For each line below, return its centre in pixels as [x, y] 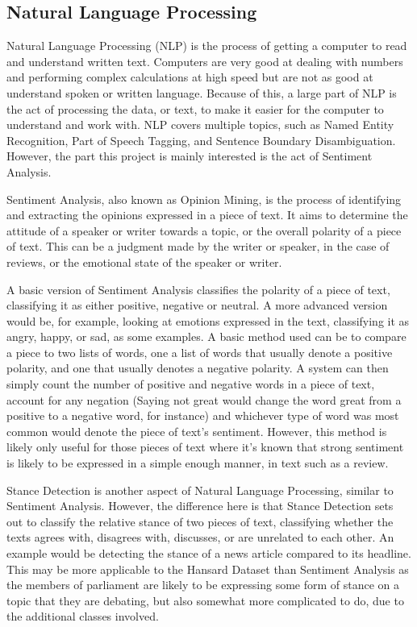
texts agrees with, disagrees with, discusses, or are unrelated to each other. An [200, 537]
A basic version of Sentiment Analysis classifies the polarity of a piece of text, [198, 289]
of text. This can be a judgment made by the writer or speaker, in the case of [198, 246]
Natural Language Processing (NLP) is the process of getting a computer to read [207, 46]
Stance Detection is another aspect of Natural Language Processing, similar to [200, 490]
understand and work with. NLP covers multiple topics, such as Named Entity [200, 125]
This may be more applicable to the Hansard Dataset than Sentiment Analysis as [208, 569]
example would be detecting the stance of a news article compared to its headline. [209, 553]
